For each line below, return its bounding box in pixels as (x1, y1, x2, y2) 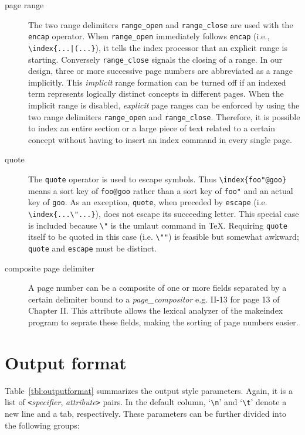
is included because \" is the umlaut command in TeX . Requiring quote (28, 219, 287, 231)
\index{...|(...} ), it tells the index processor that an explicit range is (28, 41, 288, 53)
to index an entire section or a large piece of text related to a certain (28, 122, 276, 134)
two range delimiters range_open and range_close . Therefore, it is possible (28, 110, 300, 123)
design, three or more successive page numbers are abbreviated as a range (28, 64, 293, 77)
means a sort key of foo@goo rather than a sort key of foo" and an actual (28, 184, 293, 196)
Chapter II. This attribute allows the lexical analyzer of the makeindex (28, 304, 283, 317)
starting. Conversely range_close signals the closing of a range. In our (28, 53, 283, 65)
